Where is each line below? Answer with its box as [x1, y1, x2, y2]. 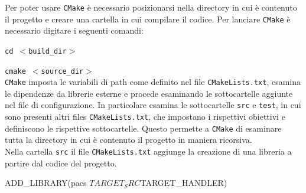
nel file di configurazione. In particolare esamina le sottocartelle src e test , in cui [5, 99, 301, 111]
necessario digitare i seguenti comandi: [5, 24, 144, 37]
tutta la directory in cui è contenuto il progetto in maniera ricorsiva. [5, 133, 252, 146]
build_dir [28, 47, 67, 55]
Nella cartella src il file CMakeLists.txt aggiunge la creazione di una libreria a [5, 145, 292, 158]
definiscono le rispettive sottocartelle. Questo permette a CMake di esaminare [5, 122, 282, 134]
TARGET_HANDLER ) [140, 176, 227, 189]
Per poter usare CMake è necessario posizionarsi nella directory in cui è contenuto [5, 1, 297, 13]
